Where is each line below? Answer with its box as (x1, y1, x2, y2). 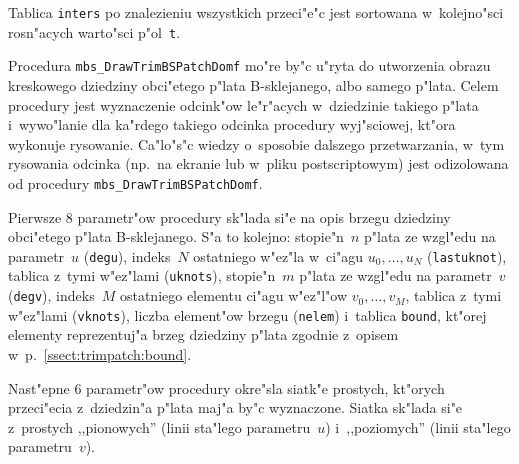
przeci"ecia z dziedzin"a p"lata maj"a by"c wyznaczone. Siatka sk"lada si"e (8, 397, 463, 418)
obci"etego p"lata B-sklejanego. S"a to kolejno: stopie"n (8, 226, 344, 247)
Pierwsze (8, 206, 62, 227)
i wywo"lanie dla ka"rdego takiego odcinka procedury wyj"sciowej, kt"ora (8, 114, 456, 135)
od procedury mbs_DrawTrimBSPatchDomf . (8, 172, 263, 193)
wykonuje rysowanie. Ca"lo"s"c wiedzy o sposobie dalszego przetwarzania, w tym (8, 133, 505, 154)
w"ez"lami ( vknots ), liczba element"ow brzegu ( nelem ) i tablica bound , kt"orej (8, 304, 487, 325)
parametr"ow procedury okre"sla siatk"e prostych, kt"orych (86, 377, 445, 398)
